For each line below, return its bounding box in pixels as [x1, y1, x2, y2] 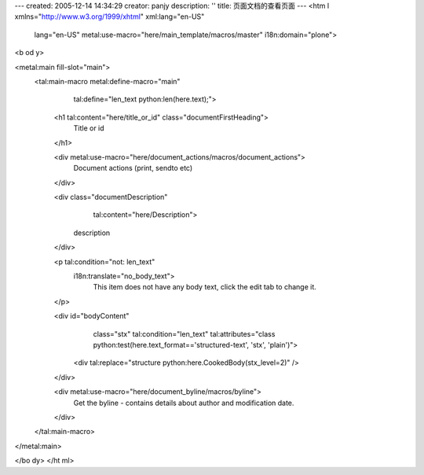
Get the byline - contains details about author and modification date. [73, 398, 294, 407]
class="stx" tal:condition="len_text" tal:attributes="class [93, 329, 276, 338]
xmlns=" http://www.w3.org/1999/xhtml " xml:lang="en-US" [14, 12, 205, 21]
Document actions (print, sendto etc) [73, 164, 193, 173]
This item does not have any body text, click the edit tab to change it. [93, 282, 317, 292]
